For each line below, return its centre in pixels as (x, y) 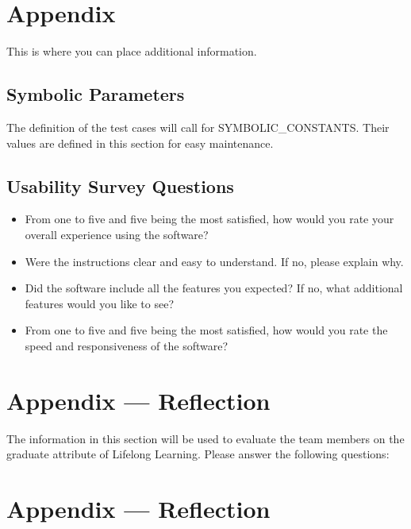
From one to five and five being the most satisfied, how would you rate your (209, 219)
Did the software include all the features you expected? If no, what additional (214, 288)
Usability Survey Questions (120, 185)
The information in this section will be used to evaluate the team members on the (205, 438)
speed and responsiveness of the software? (127, 345)
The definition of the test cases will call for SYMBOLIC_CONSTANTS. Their (198, 127)
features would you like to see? (100, 303)
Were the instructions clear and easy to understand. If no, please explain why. (214, 261)
